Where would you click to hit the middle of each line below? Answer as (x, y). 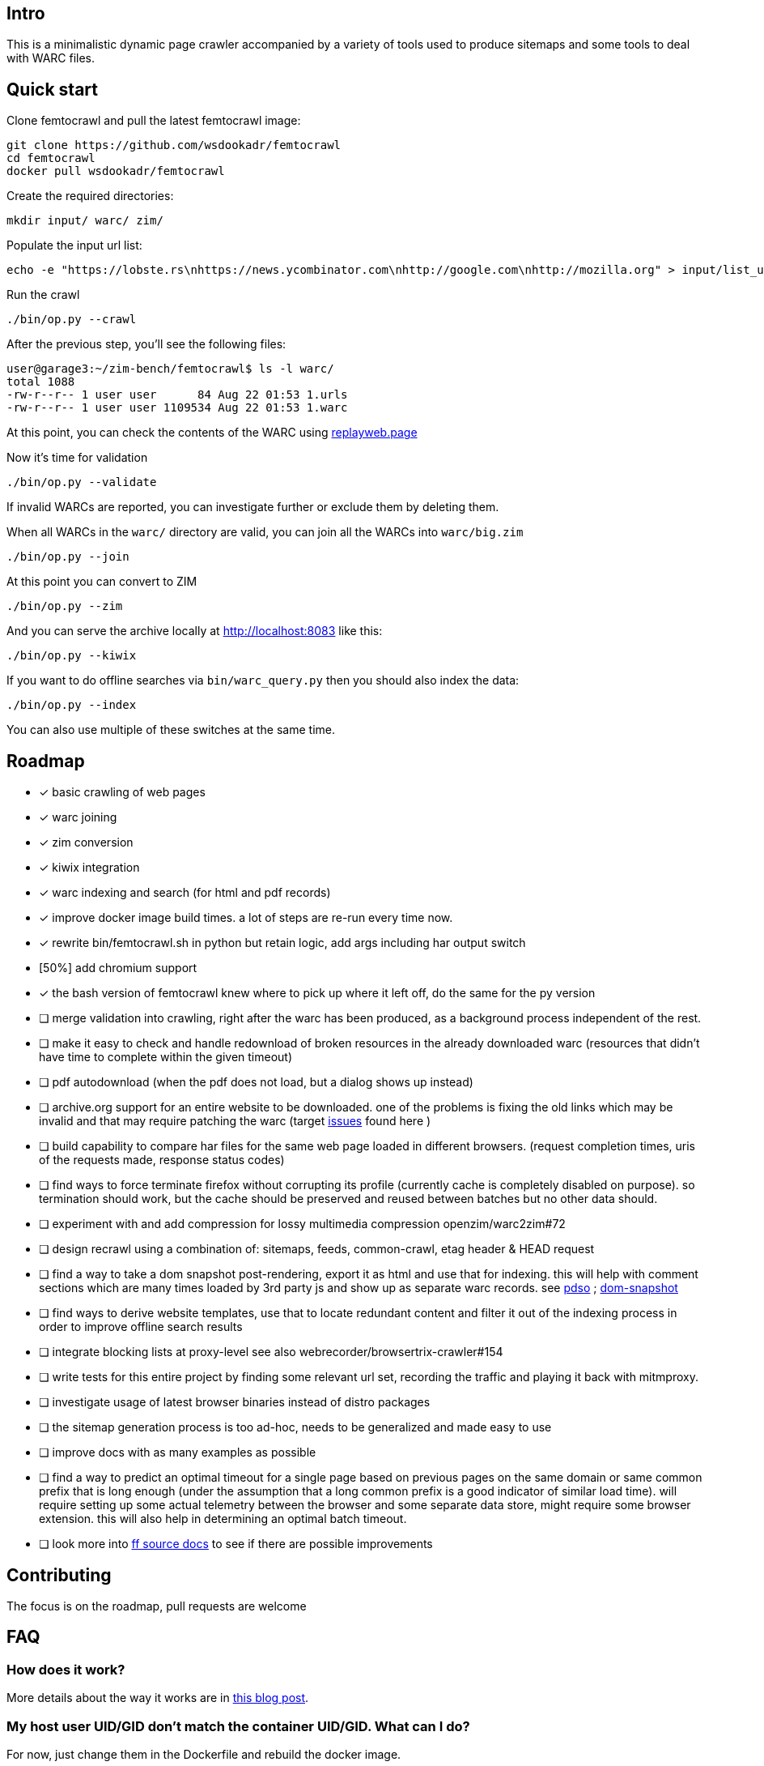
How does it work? (66, 1669)
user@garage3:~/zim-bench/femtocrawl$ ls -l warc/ (170, 369)
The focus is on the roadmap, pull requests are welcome (157, 1606)
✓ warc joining (78, 817)
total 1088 (41, 382)
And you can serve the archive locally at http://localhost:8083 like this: (195, 631)
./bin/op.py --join (68, 557)
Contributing (59, 1575)
